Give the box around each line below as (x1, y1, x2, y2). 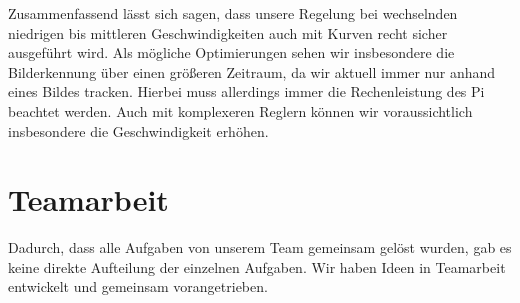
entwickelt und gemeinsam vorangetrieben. (8, 276, 268, 297)
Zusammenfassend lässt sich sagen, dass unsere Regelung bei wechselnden (8, 3, 458, 23)
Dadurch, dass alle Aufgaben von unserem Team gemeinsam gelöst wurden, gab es (8, 237, 512, 258)
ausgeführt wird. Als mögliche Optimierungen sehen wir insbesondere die (8, 42, 455, 63)
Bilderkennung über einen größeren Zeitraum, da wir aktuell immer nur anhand (8, 61, 496, 82)
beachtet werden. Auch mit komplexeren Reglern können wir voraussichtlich (8, 100, 473, 121)
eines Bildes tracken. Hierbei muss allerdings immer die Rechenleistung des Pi (8, 81, 485, 102)
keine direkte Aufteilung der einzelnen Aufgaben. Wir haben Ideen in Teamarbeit (8, 256, 506, 277)
